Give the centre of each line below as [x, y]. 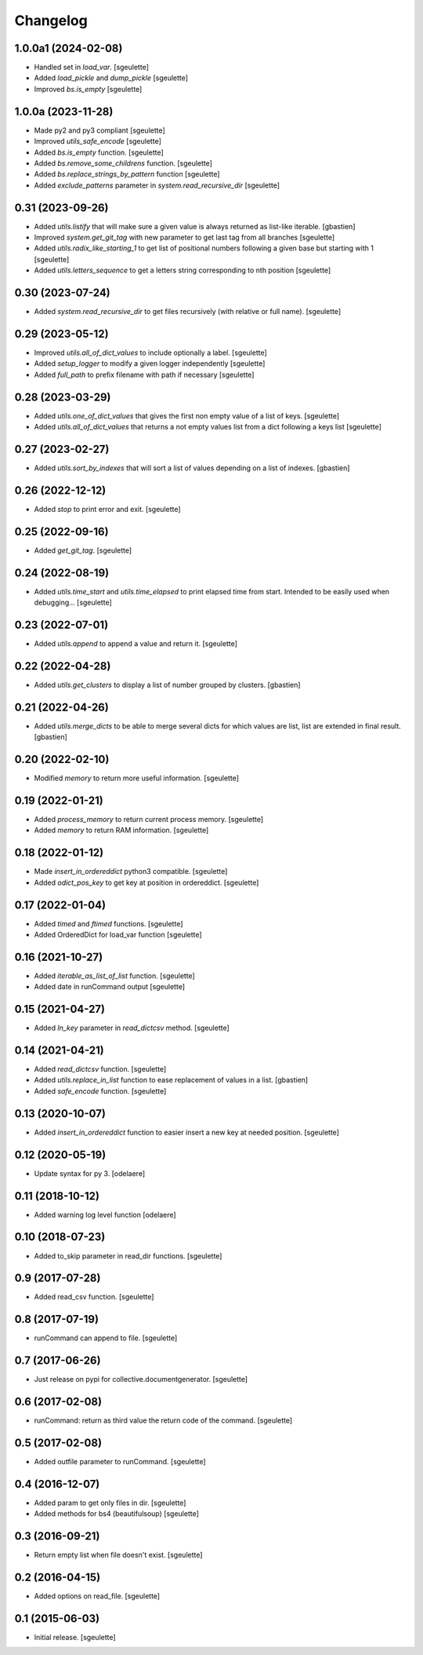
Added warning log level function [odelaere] [105, 1215]
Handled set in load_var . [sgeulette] [91, 68]
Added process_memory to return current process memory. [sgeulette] [149, 819]
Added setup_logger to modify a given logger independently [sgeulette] [150, 364]
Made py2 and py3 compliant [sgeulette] [100, 130]
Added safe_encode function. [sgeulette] [100, 1091]
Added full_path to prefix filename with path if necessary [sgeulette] [144, 374]
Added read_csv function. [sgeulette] [94, 1297]
